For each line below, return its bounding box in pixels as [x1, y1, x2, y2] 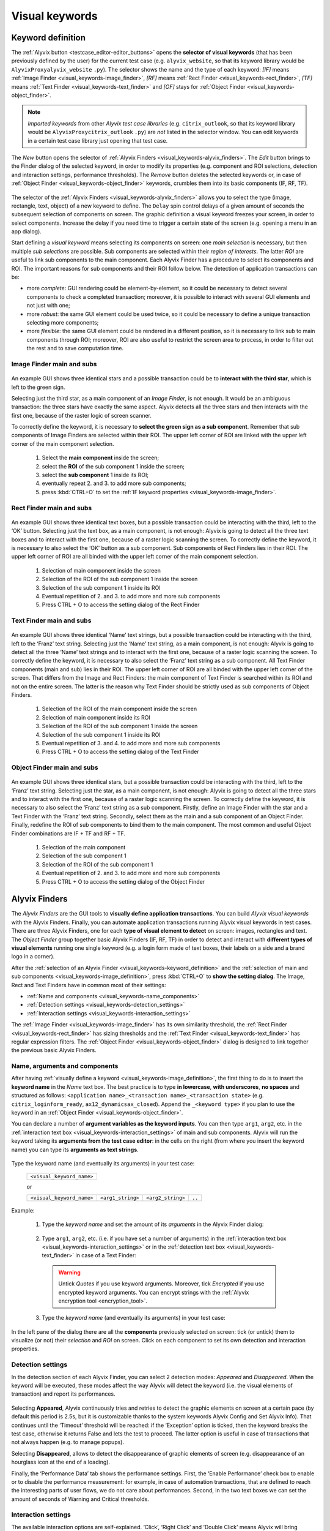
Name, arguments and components [11, 1062, 119, 1070]
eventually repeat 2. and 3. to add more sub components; [42, 480, 186, 487]
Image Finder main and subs [11, 359, 97, 368]
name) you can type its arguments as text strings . [11, 1146, 139, 1153]
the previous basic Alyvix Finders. [11, 1047, 97, 1054]
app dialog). [11, 228, 42, 235]
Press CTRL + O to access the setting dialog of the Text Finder [42, 748, 199, 756]
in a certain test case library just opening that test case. [28, 137, 168, 144]
